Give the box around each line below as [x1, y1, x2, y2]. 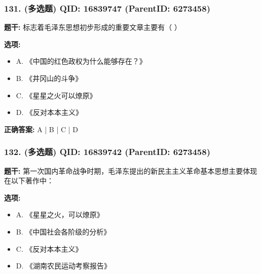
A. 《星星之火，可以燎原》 [16, 209, 104, 220]
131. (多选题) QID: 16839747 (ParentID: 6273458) [4, 2, 210, 14]
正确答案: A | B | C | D [4, 124, 78, 134]
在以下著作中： [4, 175, 54, 186]
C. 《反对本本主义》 [16, 243, 83, 254]
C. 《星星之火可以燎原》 [16, 90, 97, 100]
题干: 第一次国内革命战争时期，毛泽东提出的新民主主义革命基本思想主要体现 [4, 165, 257, 176]
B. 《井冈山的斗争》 [16, 73, 83, 83]
